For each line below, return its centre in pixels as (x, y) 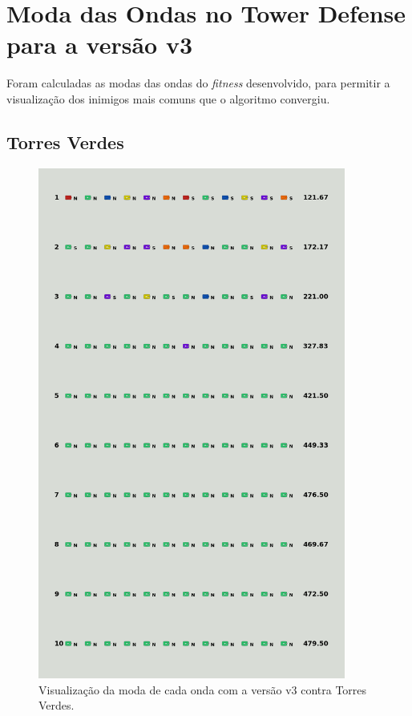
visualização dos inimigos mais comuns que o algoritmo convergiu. (168, 98)
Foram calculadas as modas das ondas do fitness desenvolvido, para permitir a (198, 83)
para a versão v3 (99, 44)
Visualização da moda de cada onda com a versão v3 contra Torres (203, 689)
